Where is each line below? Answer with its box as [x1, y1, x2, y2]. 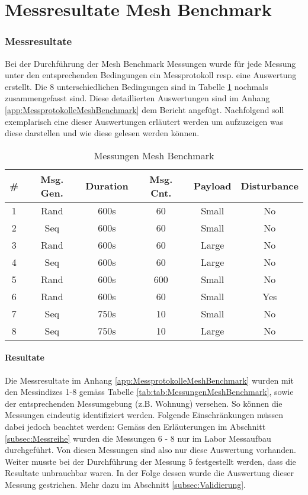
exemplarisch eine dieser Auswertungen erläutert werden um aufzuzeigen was [5, 115, 284, 127]
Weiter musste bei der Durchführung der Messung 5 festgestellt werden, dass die [5, 455, 296, 467]
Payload [193, 179, 232, 193]
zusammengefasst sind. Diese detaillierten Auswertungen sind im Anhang [5, 92, 270, 104]
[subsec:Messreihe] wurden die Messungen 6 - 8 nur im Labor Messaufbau [5, 432, 271, 444]
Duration [85, 179, 129, 193]
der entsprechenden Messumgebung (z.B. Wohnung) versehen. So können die [5, 397, 283, 409]
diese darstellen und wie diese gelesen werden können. [5, 127, 200, 139]
